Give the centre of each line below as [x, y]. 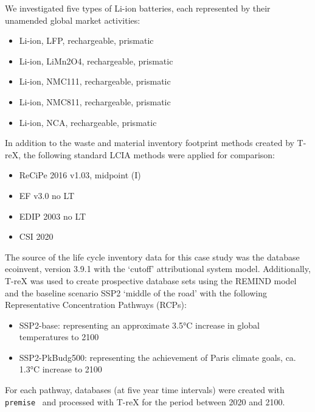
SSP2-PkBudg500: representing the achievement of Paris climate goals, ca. [157, 357]
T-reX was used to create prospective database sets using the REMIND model [151, 280]
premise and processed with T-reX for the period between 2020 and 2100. [145, 401]
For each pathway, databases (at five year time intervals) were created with [145, 390]
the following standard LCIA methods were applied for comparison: [149, 154]
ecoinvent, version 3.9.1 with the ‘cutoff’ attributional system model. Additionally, [158, 269]
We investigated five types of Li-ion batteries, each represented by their [138, 8]
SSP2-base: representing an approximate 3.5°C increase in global [139, 325]
